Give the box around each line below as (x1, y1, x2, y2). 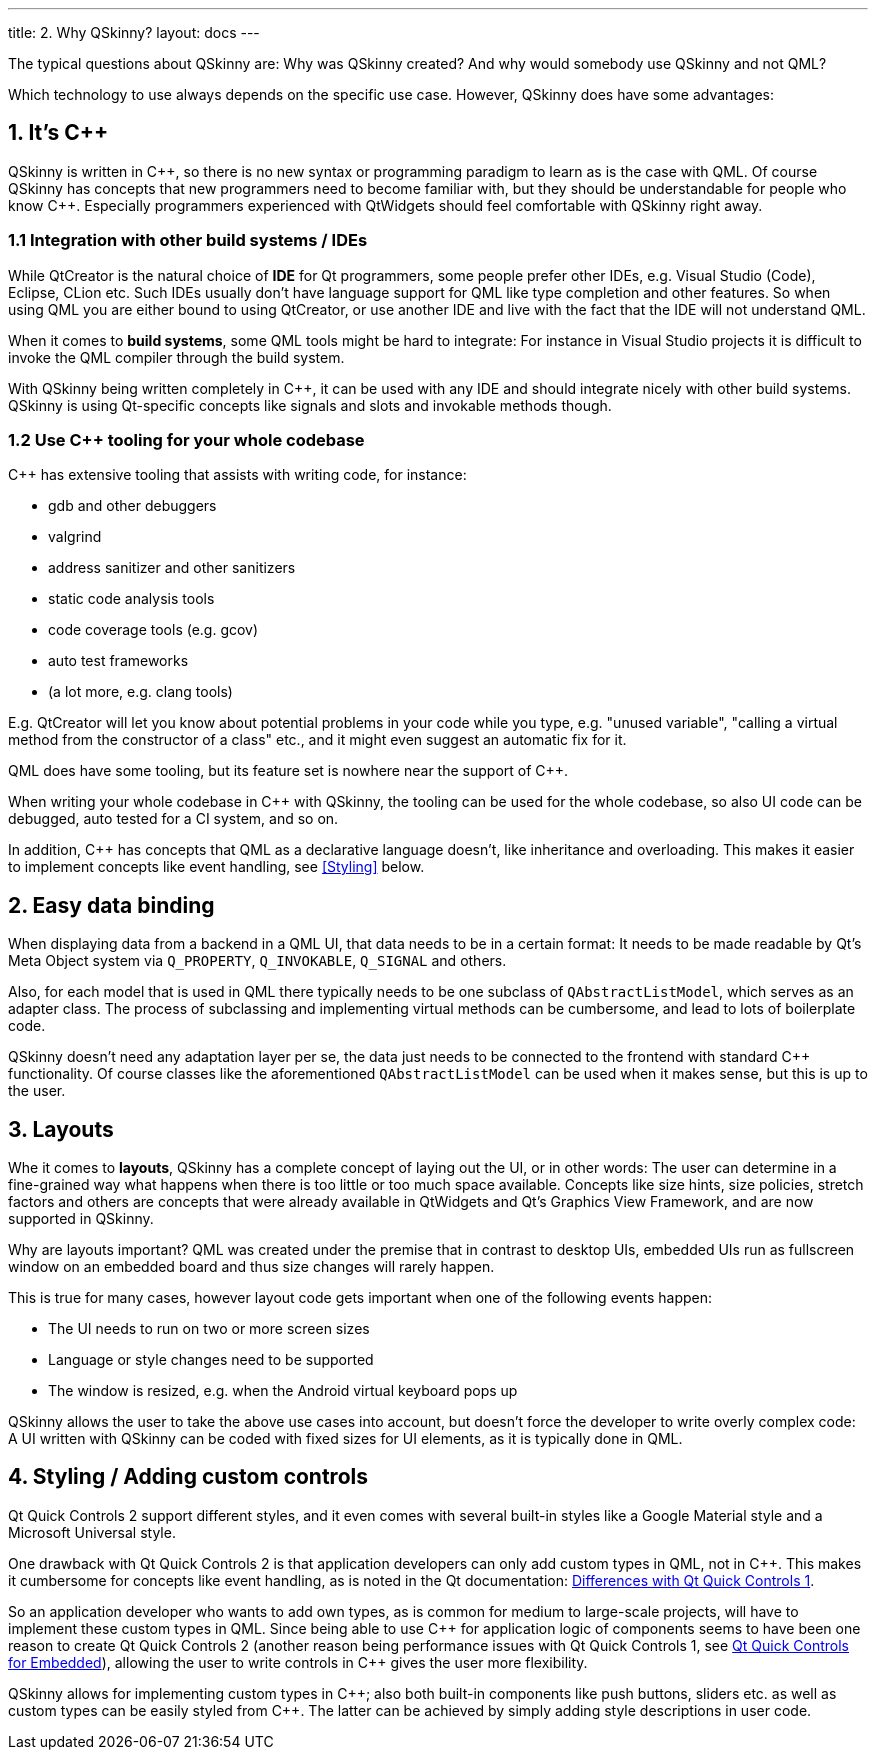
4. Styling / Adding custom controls (8, 1464, 368, 1490)
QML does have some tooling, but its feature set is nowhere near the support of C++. (8, 762, 569, 780)
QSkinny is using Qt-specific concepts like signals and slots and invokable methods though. (8, 396, 612, 414)
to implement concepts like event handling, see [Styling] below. (8, 858, 425, 876)
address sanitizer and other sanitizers (48, 559, 296, 577)
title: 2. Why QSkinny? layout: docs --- (8, 24, 260, 41)
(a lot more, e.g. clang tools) (48, 683, 233, 701)
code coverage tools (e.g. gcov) (48, 621, 259, 639)
